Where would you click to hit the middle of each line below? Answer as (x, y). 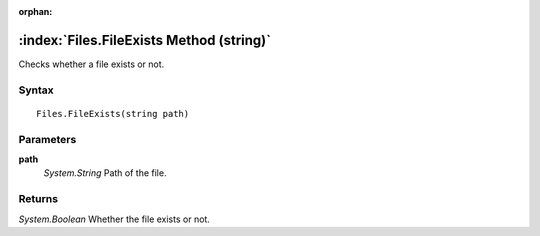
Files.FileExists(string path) (113, 113)
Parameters (47, 139)
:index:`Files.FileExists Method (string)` (145, 40)
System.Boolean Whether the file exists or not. (114, 219)
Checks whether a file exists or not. (91, 64)
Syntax (36, 90)
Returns (38, 199)
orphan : (35, 11)
